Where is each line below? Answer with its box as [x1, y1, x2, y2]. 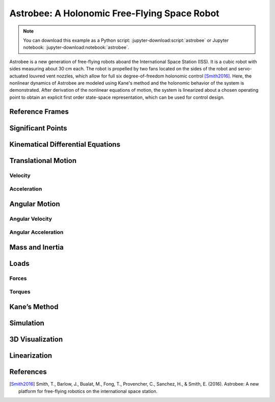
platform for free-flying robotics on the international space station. [18, 388, 158, 394]
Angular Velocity [9, 215, 52, 222]
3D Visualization [9, 335, 63, 343]
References [9, 367, 47, 377]
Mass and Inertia [9, 243, 64, 252]
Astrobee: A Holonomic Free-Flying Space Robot [9, 8, 219, 19]
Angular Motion [9, 199, 61, 208]
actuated [9, 73, 28, 79]
